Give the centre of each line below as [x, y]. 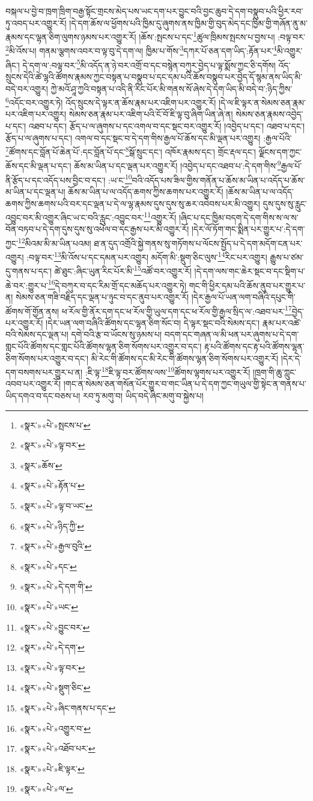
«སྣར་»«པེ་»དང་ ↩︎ [48, 566]
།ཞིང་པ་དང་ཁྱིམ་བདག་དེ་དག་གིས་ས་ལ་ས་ [239, 217]
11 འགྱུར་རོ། [160, 216]
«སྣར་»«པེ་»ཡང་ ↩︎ [49, 606]
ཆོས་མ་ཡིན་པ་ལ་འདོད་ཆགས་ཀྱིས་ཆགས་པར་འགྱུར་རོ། [146, 191]
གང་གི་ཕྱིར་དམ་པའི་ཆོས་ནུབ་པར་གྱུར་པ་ [247, 285]
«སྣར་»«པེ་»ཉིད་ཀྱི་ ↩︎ [52, 526]
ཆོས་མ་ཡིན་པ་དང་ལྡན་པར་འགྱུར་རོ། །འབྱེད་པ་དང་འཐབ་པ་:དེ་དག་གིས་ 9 [178, 165]
